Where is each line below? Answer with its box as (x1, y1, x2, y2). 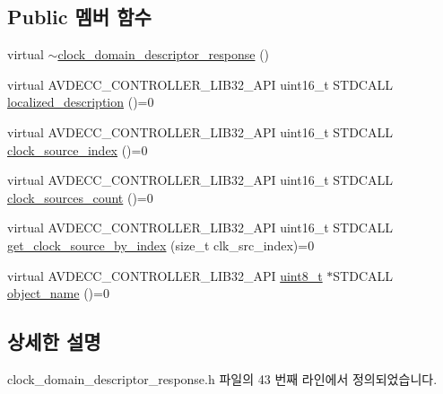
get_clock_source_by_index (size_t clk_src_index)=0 (7, 235, 315, 254)
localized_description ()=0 (7, 92, 154, 111)
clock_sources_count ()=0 (7, 188, 153, 206)
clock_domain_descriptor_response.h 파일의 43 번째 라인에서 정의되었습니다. (7, 369, 438, 388)
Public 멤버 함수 (7, 3, 152, 31)
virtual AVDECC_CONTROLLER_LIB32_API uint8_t (7, 266, 323, 285)
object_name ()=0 (7, 284, 109, 302)
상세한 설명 (7, 328, 101, 355)
